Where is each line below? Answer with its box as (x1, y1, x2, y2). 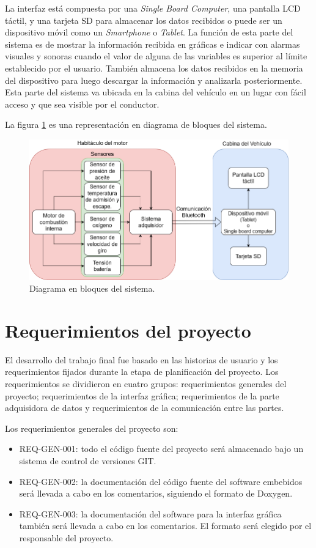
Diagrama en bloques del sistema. (29, 282, 155, 295)
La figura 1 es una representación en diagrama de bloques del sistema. (5, 118, 267, 131)
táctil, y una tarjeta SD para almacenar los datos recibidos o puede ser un (5, 13, 282, 26)
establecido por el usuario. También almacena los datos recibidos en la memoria (5, 61, 303, 74)
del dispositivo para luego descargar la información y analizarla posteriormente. (5, 73, 303, 86)
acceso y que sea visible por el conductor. (5, 97, 160, 110)
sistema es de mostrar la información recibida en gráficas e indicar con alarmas (5, 37, 300, 50)
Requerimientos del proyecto (5, 317, 251, 342)
